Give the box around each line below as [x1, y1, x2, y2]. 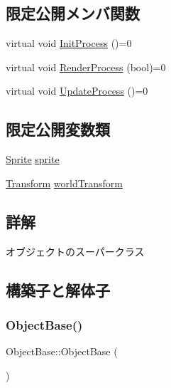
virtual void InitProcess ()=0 [6, 36, 132, 51]
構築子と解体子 [6, 278, 110, 300]
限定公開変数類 [6, 118, 110, 140]
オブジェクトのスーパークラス [6, 243, 145, 258]
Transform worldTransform [6, 175, 123, 190]
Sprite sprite [6, 152, 60, 167]
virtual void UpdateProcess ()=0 [6, 83, 148, 98]
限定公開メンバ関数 [6, 2, 140, 24]
